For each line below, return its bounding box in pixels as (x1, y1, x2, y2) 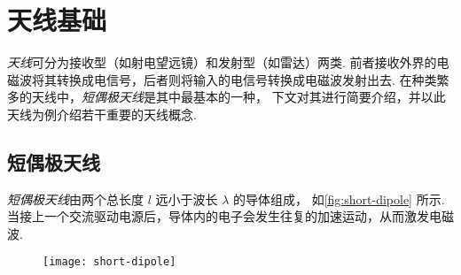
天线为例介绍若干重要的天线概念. (7, 104, 197, 123)
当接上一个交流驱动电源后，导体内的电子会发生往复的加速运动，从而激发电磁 (7, 207, 454, 225)
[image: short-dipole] (43, 256, 176, 269)
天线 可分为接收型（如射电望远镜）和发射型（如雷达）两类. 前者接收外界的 (7, 53, 437, 72)
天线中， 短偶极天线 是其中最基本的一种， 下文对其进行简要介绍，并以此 (31, 88, 446, 106)
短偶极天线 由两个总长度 (7, 189, 144, 208)
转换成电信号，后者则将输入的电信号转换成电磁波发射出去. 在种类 (56, 70, 437, 88)
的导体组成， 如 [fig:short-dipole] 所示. (233, 189, 445, 208)
